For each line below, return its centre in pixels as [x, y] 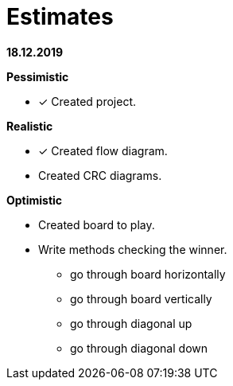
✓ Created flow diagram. [103, 150]
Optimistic [35, 200]
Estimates [60, 17]
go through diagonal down [139, 348]
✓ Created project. [87, 101]
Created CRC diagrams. [100, 175]
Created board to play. [97, 224]
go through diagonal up [131, 323]
